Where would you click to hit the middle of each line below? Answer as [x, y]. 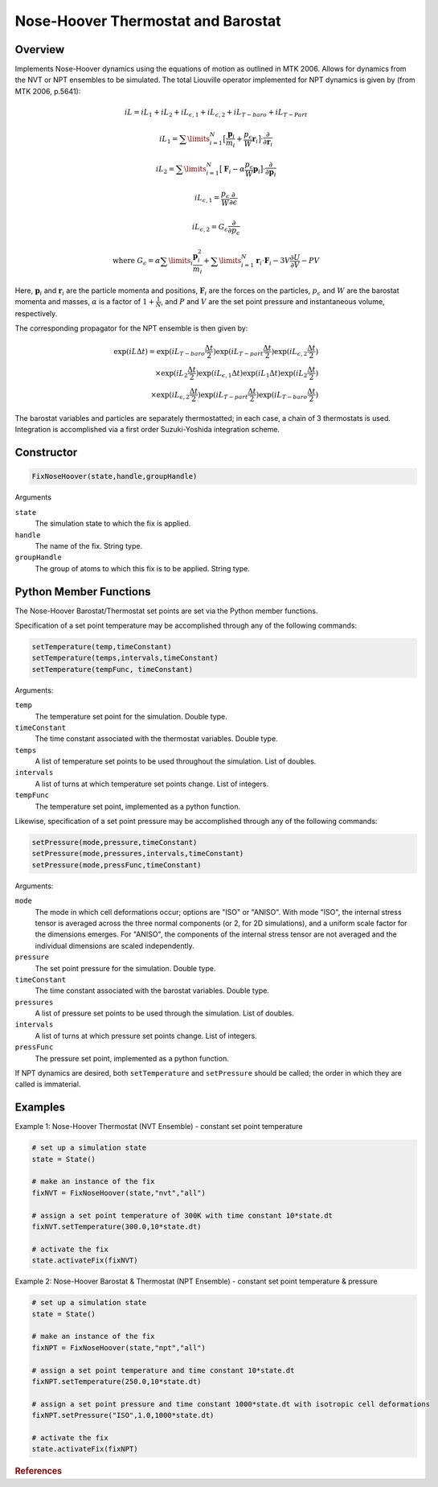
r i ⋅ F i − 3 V [273, 262]
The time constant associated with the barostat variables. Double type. [152, 991]
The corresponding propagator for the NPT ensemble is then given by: [131, 328]
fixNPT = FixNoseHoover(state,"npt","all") [119, 1347]
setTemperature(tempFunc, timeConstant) [112, 669]
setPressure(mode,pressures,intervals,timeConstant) [138, 854]
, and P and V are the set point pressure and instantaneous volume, [273, 301]
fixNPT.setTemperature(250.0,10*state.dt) [117, 1381]
